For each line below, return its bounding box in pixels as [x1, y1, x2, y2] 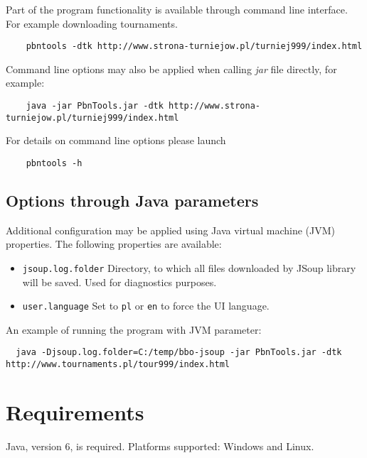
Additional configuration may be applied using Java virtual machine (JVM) [6, 222, 335, 237]
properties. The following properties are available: [6, 236, 222, 251]
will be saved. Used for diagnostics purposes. [22, 274, 217, 289]
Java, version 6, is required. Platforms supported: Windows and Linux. [6, 438, 314, 453]
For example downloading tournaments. [6, 16, 178, 31]
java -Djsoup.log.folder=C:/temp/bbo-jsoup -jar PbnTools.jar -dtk [16, 347, 342, 358]
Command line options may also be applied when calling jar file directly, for [6, 61, 337, 76]
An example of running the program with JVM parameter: [6, 322, 262, 337]
